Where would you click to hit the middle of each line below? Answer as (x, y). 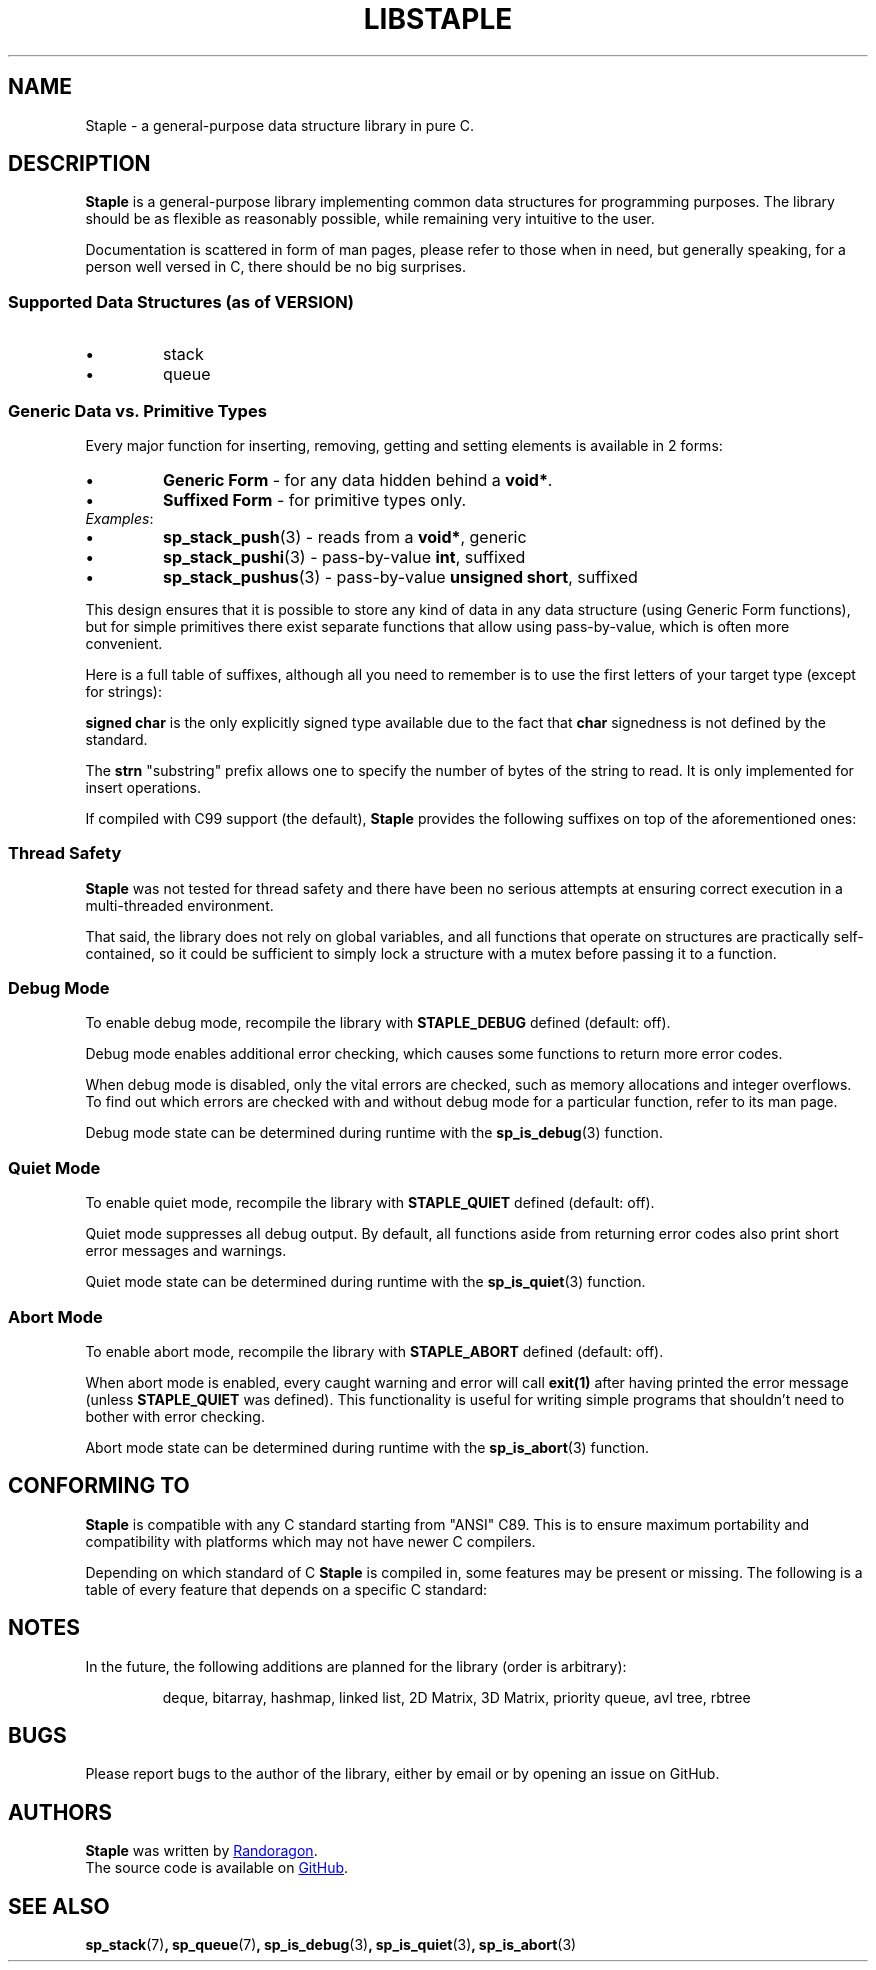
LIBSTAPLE (438, 19)
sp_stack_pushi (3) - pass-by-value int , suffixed (344, 556)
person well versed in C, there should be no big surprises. (276, 267)
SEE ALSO (59, 1906)
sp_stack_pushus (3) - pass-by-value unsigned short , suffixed (400, 576)
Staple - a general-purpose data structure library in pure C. (280, 125)
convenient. (124, 643)
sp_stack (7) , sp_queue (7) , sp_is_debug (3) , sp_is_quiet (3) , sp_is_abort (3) (331, 1945)
